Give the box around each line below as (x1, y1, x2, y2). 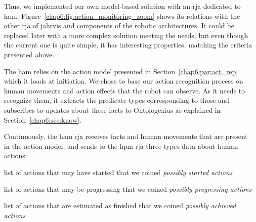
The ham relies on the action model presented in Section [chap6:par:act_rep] (4, 66, 238, 76)
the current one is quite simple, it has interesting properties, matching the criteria (4, 40, 252, 50)
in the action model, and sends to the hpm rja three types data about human (4, 140, 238, 151)
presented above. (4, 49, 54, 59)
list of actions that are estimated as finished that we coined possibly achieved (4, 200, 236, 211)
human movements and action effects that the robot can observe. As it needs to (4, 85, 245, 95)
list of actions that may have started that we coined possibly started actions (4, 167, 233, 177)
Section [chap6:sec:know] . (4, 114, 82, 125)
